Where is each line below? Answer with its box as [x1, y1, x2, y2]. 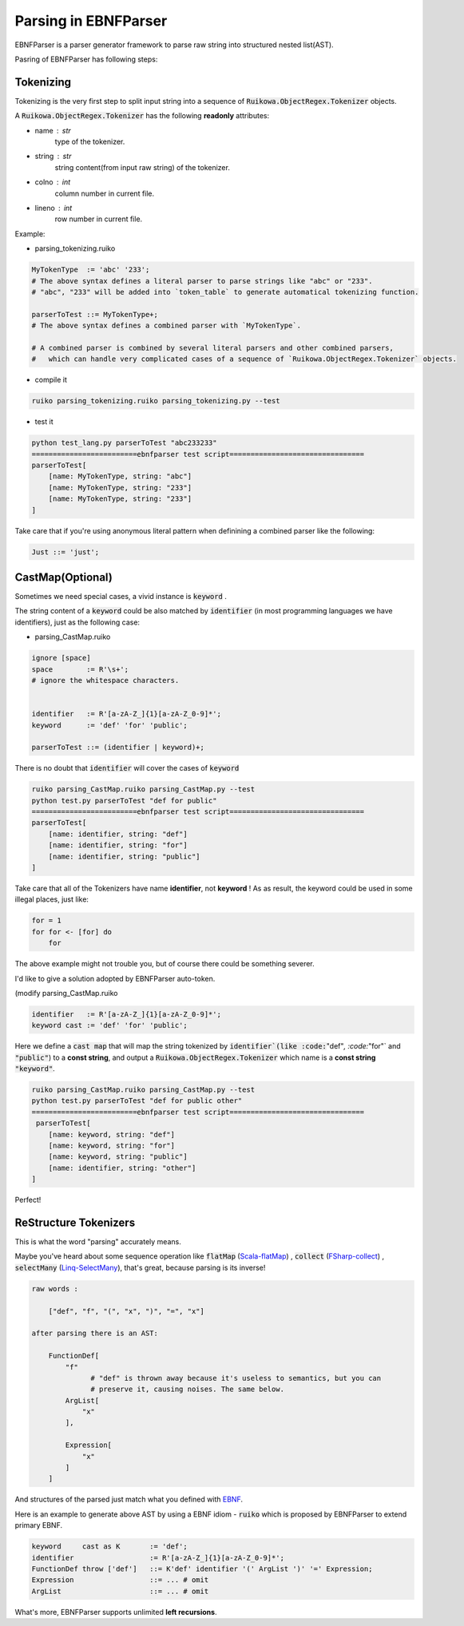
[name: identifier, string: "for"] [48, 841, 188, 850]
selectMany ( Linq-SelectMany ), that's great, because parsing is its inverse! [14, 1263, 266, 1272]
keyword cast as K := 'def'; [31, 1542, 188, 1551]
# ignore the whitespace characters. [31, 676, 180, 684]
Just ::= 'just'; [31, 547, 100, 557]
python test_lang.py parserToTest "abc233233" [31, 438, 217, 447]
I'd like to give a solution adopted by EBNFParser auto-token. [14, 974, 216, 983]
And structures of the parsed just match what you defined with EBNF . [14, 1494, 244, 1505]
